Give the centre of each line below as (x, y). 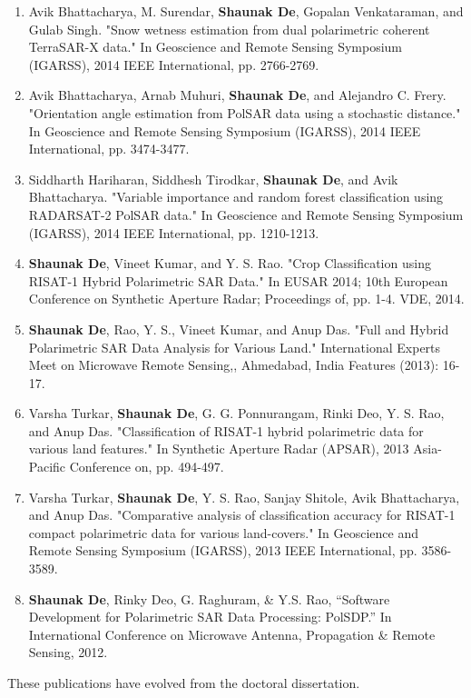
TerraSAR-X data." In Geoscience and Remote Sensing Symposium (216, 47)
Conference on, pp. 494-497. (147, 467)
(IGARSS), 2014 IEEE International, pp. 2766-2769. (174, 64)
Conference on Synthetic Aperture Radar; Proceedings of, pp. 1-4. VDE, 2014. (246, 299)
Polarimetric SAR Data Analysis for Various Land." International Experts (235, 347)
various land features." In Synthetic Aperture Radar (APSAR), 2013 (219, 449)
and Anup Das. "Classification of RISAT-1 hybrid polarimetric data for (226, 430)
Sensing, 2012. (68, 652)
